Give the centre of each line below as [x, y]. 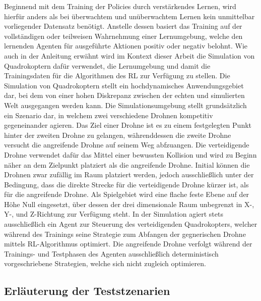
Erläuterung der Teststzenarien [87, 291]
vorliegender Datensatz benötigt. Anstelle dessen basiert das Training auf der [123, 26]
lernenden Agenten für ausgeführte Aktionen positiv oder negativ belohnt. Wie [126, 46]
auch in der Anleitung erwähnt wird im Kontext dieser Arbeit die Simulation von [129, 55]
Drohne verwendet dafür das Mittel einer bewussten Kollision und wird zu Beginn [130, 154]
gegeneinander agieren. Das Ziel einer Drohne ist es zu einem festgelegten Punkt [128, 125]
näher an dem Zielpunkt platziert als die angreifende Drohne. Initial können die [127, 164]
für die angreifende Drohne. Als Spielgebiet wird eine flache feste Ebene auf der [127, 194]
